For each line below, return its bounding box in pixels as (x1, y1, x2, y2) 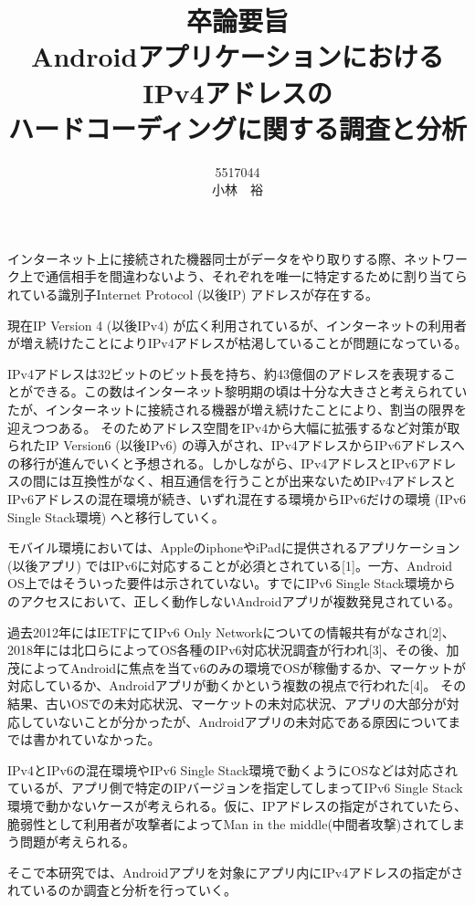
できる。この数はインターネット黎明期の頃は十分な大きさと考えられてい (32, 382, 468, 401)
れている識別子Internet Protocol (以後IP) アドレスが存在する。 (7, 285, 379, 304)
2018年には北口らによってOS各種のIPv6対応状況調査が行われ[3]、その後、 (7, 640, 447, 659)
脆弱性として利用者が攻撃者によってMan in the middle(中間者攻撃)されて (7, 814, 439, 833)
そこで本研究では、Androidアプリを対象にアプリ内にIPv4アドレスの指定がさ (7, 862, 464, 881)
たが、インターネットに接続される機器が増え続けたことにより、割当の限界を (7, 400, 467, 419)
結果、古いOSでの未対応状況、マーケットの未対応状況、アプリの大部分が (7, 693, 447, 712)
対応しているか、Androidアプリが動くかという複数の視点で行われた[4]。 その (7, 676, 467, 695)
